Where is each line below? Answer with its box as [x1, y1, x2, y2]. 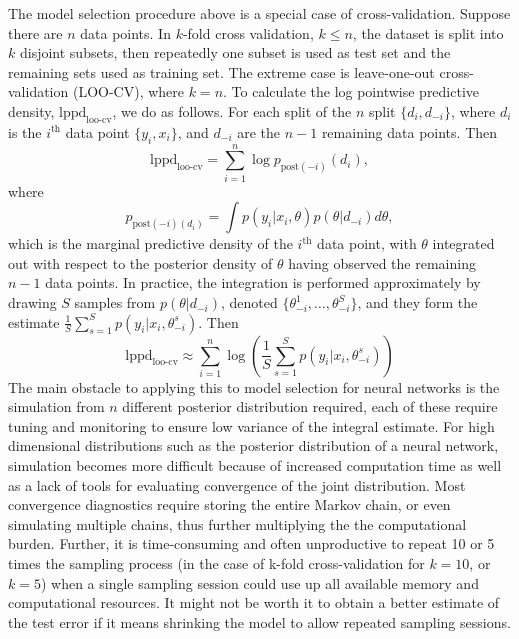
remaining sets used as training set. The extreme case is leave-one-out [8, 61, 435, 82]
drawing [8, 292, 57, 313]
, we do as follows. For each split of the [112, 100, 352, 121]
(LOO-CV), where [72, 81, 185, 102]
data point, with [317, 233, 417, 254]
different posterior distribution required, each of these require [122, 396, 498, 417]
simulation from [8, 396, 105, 417]
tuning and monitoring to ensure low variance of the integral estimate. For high [8, 415, 495, 436]
